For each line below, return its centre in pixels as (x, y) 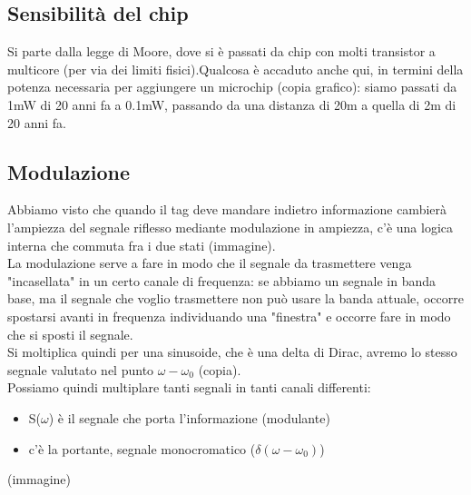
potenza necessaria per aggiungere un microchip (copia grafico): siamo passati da (232, 87)
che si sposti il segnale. (70, 334)
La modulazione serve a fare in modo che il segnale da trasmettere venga (210, 263)
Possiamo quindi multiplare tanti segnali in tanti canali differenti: (189, 387)
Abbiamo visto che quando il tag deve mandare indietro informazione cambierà (227, 209)
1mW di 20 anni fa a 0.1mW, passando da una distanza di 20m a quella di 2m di (232, 104)
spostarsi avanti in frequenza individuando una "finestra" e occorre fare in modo (229, 316)
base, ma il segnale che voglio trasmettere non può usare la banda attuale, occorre (235, 298)
